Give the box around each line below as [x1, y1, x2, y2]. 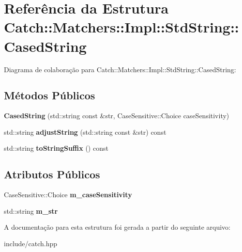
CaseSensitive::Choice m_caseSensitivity [4, 189, 132, 200]
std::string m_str [4, 205, 58, 216]
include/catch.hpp [4, 238, 58, 249]
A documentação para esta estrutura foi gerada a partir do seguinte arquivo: [4, 222, 230, 232]
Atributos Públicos [4, 167, 100, 182]
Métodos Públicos [4, 88, 95, 103]
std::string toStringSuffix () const [4, 143, 108, 153]
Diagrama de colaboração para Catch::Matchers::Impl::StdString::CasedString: [4, 64, 236, 74]
